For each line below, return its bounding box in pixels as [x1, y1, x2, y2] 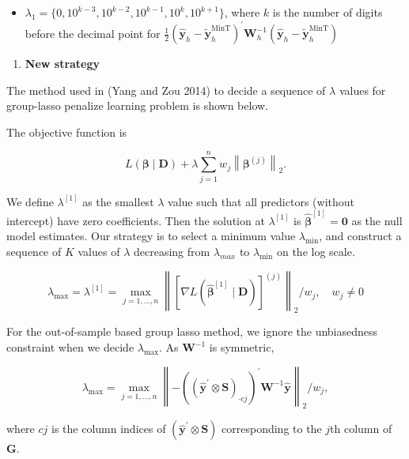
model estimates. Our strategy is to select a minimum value [6, 228, 296, 244]
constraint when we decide [6, 339, 134, 356]
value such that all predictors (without [168, 193, 354, 209]
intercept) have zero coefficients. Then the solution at [6, 212, 265, 228]
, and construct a [319, 228, 402, 244]
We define [6, 193, 54, 209]
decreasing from [133, 243, 210, 260]
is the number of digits [272, 4, 383, 20]
